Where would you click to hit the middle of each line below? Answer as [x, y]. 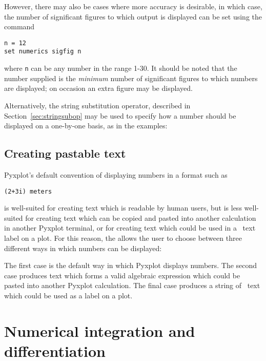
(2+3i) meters [28, 191]
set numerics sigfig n [43, 52]
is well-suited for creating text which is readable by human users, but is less [123, 208]
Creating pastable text [65, 153]
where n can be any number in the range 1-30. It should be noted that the [121, 68]
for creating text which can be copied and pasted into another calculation [141, 217]
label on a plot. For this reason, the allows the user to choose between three [123, 237]
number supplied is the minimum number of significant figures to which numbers [131, 78]
